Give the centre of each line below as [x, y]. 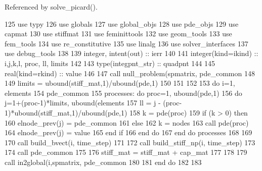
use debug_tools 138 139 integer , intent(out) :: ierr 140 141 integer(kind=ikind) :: [132, 53]
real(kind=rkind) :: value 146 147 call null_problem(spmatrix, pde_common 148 [130, 73]
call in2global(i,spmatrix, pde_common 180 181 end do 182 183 [103, 162]
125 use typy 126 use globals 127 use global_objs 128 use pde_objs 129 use [122, 23]
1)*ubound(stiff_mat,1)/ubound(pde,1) [66, 112]
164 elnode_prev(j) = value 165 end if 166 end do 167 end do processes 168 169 [128, 132]
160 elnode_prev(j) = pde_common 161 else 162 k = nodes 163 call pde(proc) [127, 122]
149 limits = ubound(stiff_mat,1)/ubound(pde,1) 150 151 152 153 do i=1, [120, 83]
